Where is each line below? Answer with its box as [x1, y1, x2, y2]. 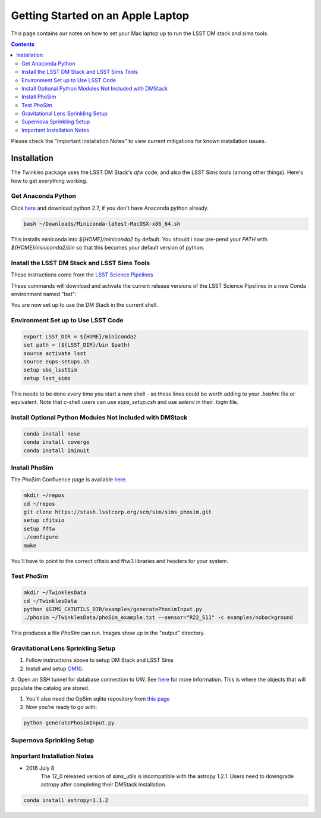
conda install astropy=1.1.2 [23, 797, 109, 804]
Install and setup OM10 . [26, 665, 83, 672]
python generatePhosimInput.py [23, 720, 115, 726]
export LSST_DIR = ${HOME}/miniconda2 [23, 333, 137, 340]
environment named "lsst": [11, 290, 77, 297]
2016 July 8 [26, 764, 55, 772]
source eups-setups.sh [23, 358, 90, 365]
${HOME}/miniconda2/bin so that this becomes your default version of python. [11, 244, 204, 251]
